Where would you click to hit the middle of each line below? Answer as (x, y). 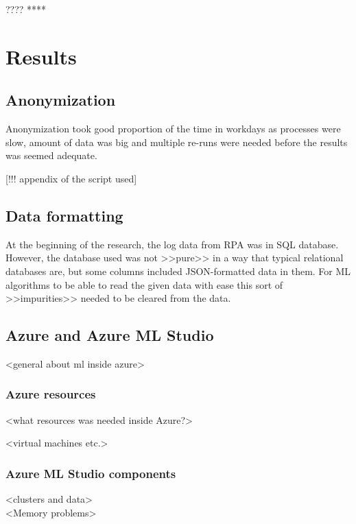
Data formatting (64, 215)
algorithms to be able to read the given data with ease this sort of (144, 284)
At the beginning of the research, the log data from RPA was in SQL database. (172, 244)
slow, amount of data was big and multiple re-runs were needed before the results (177, 142)
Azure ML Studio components (91, 473)
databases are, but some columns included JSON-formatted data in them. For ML (178, 271)
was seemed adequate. (51, 155)
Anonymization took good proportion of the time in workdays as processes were (173, 129)
